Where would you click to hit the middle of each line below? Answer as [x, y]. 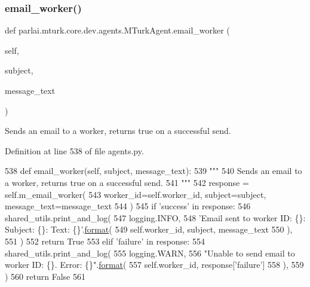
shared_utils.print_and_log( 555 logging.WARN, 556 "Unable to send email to [150, 253]
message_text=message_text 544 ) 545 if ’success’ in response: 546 [128, 206]
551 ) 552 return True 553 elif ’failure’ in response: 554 [105, 241]
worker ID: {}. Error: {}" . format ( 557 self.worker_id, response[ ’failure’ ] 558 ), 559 [154, 265]
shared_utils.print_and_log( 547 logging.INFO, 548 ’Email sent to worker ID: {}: [155, 217]
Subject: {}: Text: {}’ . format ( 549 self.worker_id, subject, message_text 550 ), [149, 229]
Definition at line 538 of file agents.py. [74, 150]
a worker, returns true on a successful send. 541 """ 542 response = [127, 182]
